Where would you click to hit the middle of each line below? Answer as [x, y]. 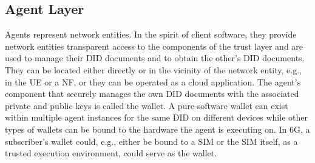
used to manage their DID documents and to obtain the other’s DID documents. [155, 58]
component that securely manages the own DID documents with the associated [152, 94]
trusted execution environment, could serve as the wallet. [111, 153]
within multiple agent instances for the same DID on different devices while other [156, 117]
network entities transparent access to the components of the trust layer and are [154, 46]
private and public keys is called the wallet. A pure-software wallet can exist [147, 105]
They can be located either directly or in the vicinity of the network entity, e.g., [153, 69]
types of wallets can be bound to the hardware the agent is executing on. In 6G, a [157, 129]
